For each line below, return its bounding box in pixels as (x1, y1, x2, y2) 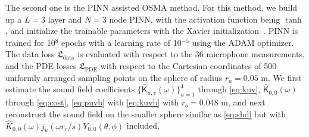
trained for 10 (5, 36, 55, 48)
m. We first (261, 71, 302, 83)
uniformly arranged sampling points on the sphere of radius (5, 71, 223, 83)
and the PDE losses (5, 59, 77, 71)
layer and (48, 13, 82, 25)
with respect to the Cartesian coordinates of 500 (100, 59, 277, 71)
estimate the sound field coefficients (5, 83, 135, 95)
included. (126, 119, 160, 132)
